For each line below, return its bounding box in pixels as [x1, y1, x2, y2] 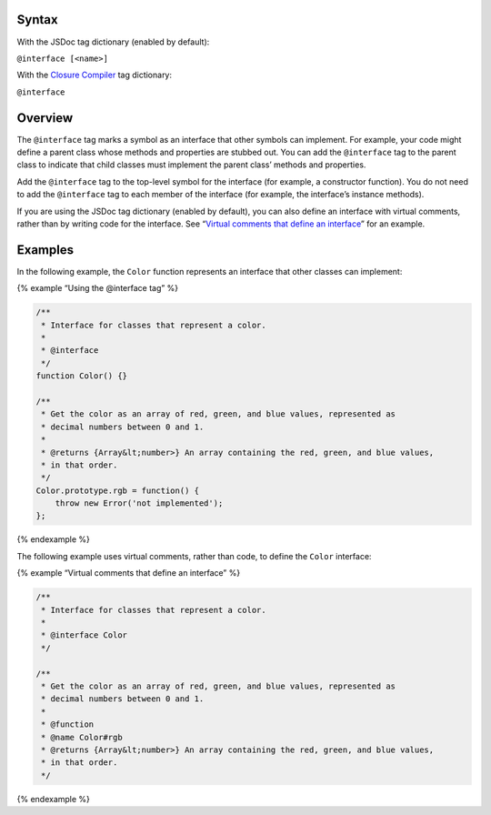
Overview [16, 110, 74, 126]
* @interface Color [41, 630, 127, 640]
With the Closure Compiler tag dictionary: [16, 69, 173, 81]
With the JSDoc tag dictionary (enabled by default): [16, 36, 210, 47]
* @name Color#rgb [41, 732, 123, 742]
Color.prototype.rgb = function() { [35, 485, 200, 496]
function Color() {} [35, 371, 127, 381]
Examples [16, 242, 75, 257]
